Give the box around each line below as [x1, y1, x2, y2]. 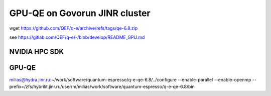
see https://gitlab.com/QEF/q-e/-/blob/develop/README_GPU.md [9, 34, 145, 40]
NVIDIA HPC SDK [9, 47, 64, 56]
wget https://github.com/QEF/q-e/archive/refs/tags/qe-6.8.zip [9, 25, 138, 31]
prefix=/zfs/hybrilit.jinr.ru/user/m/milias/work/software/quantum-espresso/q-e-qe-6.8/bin [9, 83, 195, 90]
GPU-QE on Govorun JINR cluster [9, 8, 151, 19]
